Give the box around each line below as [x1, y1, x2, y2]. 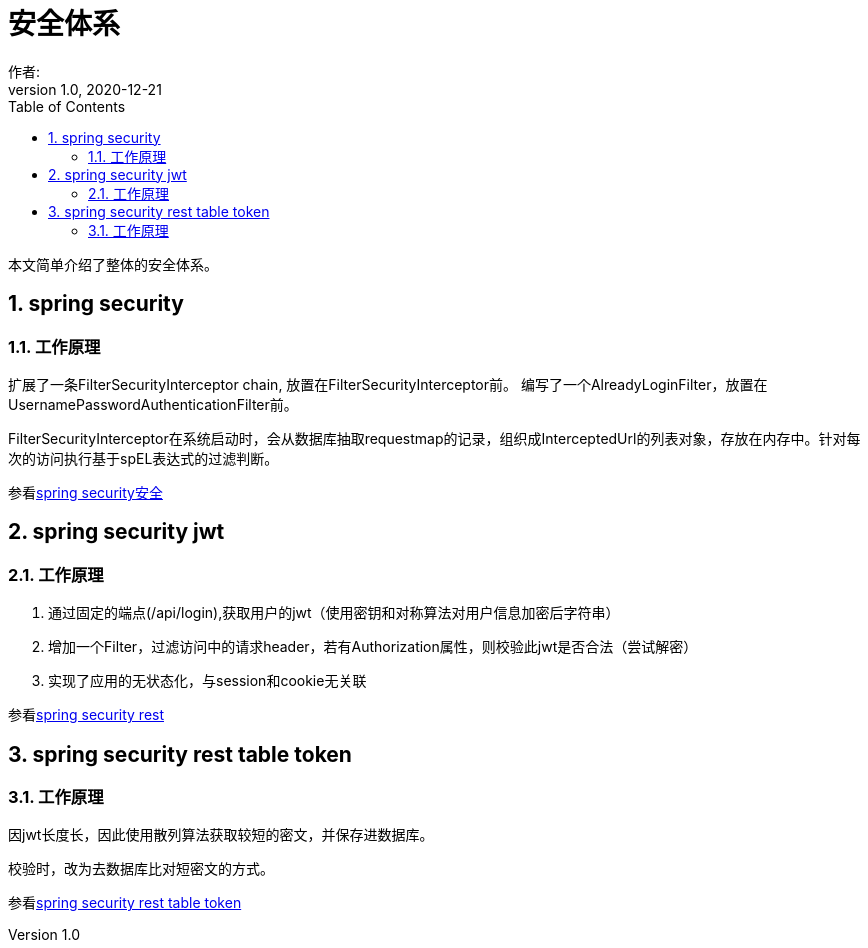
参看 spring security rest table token [8, 894, 242, 912]
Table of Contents [8, 97, 126, 115]
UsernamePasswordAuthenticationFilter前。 [8, 395, 298, 413]
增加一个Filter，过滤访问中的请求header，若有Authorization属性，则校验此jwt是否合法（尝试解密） [48, 638, 698, 656]
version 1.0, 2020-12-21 [8, 80, 162, 98]
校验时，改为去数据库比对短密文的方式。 [8, 860, 274, 878]
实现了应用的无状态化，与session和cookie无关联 [48, 672, 367, 690]
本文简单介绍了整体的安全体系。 [8, 255, 218, 273]
